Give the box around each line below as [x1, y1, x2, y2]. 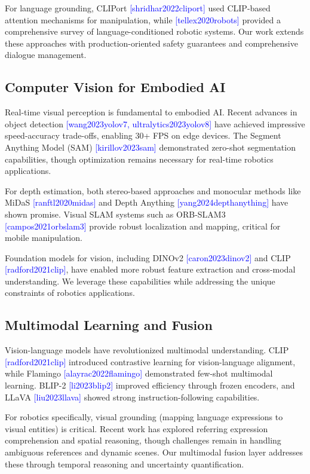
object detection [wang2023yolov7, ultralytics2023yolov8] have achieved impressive [5, 117, 305, 130]
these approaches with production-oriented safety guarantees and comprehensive [5, 36, 298, 49]
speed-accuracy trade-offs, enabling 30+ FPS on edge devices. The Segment [5, 129, 281, 142]
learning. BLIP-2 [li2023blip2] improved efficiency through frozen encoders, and [5, 379, 295, 392]
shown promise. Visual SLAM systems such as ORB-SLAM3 [5, 207, 226, 220]
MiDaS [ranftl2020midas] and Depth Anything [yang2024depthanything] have [5, 196, 288, 209]
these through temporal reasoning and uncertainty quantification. [5, 457, 244, 470]
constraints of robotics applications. [5, 286, 135, 299]
